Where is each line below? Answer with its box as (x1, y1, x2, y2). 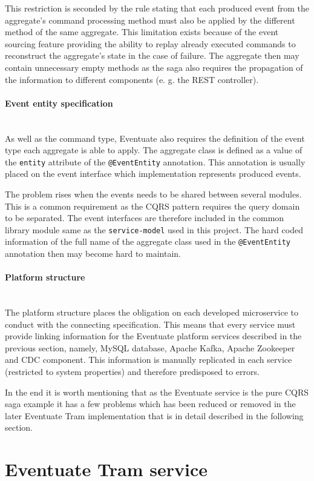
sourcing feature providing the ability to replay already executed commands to (5, 37, 296, 50)
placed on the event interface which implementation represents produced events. (5, 167, 301, 180)
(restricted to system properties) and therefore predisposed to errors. (5, 365, 260, 378)
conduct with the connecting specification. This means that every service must (5, 317, 296, 330)
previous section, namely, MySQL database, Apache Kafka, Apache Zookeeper (5, 341, 295, 354)
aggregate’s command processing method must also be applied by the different (5, 13, 295, 26)
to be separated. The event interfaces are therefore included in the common (5, 211, 284, 224)
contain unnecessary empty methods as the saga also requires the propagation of (5, 61, 303, 73)
